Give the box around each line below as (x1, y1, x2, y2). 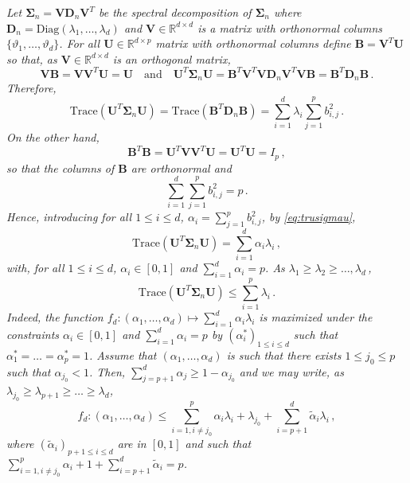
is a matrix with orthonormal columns (197, 19, 383, 36)
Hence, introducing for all (6, 208, 132, 225)
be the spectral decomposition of (99, 4, 252, 20)
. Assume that (89, 346, 157, 363)
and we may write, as (239, 363, 344, 380)
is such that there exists (226, 346, 342, 363)
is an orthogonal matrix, (112, 50, 231, 67)
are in (117, 435, 146, 452)
